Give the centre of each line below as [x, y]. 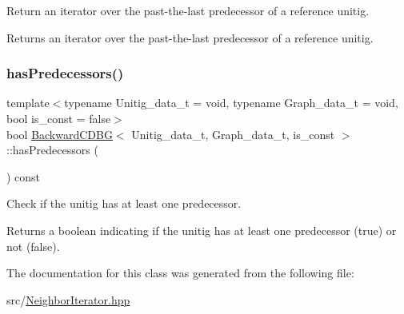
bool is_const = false [59, 118]
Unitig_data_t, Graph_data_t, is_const [233, 134]
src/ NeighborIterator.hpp [68, 299]
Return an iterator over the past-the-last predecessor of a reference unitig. [188, 10]
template [28, 103]
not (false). [33, 246]
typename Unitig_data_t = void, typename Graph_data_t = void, [231, 103]
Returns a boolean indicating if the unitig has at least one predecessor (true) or [202, 230]
